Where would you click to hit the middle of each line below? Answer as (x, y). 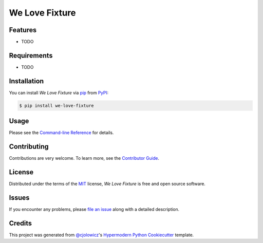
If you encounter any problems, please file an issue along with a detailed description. (94, 209)
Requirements (31, 55)
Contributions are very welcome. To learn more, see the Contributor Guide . (84, 158)
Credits (20, 223)
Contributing (29, 147)
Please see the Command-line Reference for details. (61, 133)
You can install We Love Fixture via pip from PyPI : (59, 93)
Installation (26, 81)
